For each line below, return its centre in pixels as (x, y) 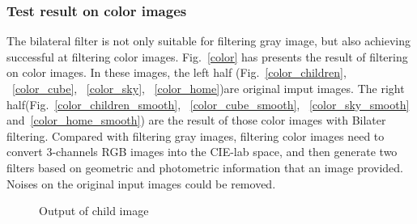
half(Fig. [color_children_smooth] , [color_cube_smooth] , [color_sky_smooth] (208, 104)
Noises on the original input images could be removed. (141, 183)
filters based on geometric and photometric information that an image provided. (205, 167)
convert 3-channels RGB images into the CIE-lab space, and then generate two (202, 152)
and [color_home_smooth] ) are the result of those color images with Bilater (196, 120)
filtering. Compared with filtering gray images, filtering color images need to (196, 135)
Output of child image (94, 211)
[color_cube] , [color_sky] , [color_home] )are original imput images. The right (208, 88)
